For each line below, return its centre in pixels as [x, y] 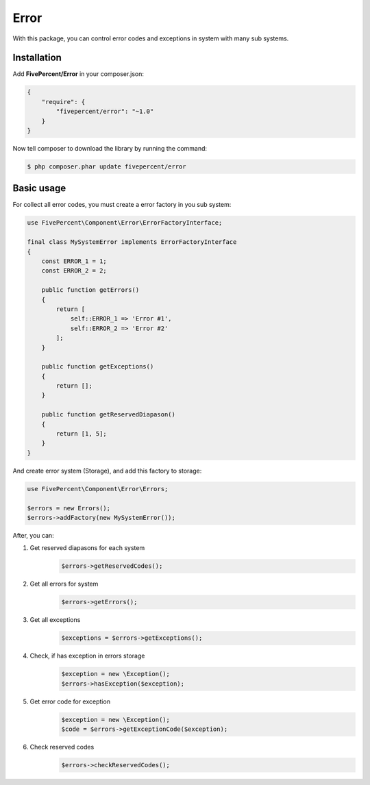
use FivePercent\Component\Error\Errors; [98, 489]
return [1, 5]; [82, 434]
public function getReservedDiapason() [109, 415]
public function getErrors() [90, 290]
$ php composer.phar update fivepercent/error [107, 166]
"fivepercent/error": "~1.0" [105, 112]
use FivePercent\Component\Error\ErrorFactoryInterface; [125, 223]
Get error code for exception [70, 701]
